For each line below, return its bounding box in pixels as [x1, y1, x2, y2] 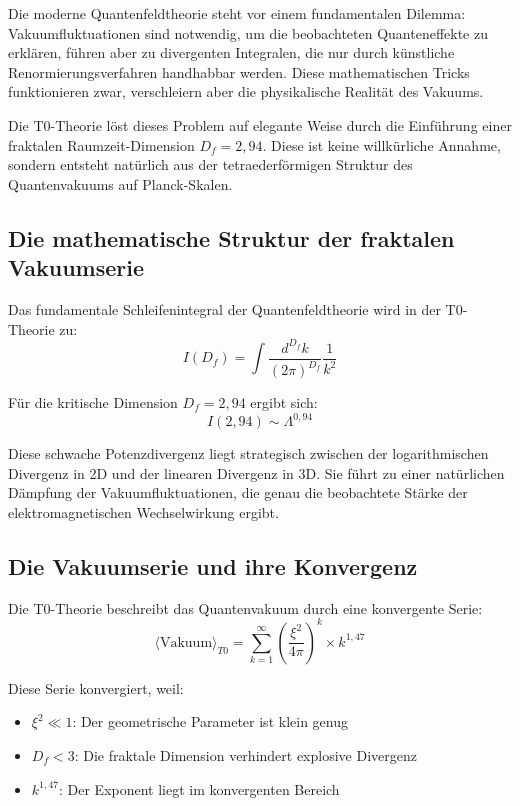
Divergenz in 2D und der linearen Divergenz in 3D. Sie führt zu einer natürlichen [8, 462, 505, 483]
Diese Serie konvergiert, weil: [8, 677, 184, 698]
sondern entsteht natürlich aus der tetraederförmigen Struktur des [8, 154, 413, 175]
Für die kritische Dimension [8, 392, 178, 413]
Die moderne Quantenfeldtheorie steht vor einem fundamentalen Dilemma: [8, 3, 466, 23]
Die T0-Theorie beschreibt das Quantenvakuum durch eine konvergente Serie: [8, 597, 483, 618]
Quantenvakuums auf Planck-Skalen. [8, 173, 233, 194]
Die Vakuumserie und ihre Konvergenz [8, 550, 418, 581]
